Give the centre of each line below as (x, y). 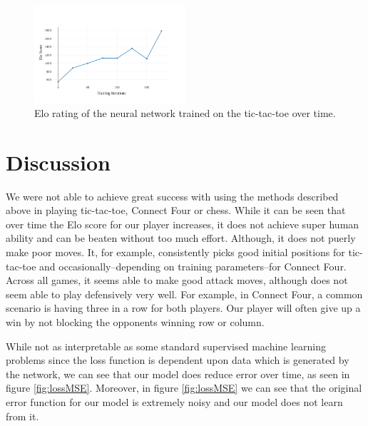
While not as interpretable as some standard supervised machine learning (166, 346)
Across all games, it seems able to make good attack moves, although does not (177, 280)
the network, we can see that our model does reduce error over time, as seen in (178, 374)
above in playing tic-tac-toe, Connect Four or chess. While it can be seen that (176, 210)
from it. (22, 416)
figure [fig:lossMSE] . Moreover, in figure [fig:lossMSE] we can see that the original (184, 388)
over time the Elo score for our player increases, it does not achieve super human (183, 224)
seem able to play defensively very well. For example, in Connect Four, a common (184, 294)
